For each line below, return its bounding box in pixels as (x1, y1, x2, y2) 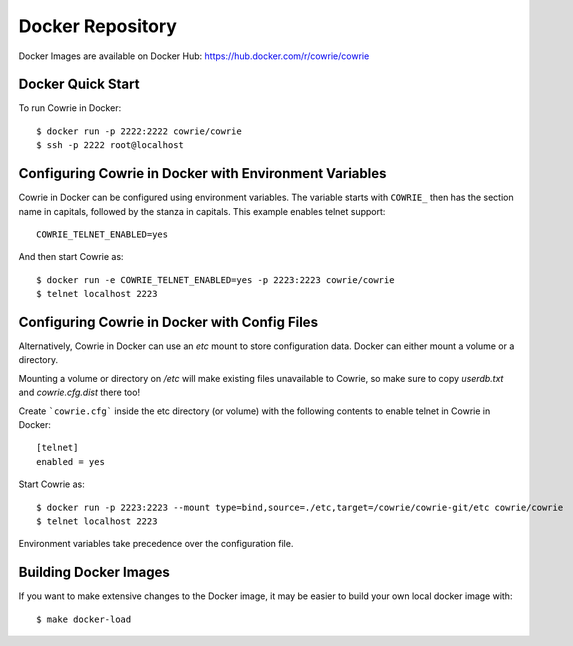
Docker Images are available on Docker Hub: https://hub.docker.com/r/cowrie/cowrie (18, 50, 370, 62)
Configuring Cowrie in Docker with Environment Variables (18, 165, 387, 182)
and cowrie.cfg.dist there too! (18, 386, 140, 399)
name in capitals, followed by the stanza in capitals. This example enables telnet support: (18, 205, 386, 217)
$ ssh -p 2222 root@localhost (36, 140, 185, 151)
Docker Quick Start (18, 76, 140, 93)
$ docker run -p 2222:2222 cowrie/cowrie (36, 125, 242, 137)
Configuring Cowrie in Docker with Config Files (18, 313, 319, 330)
